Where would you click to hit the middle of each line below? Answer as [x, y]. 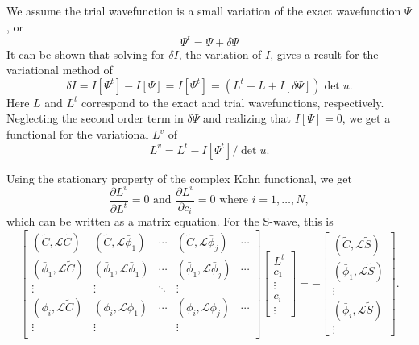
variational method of [60, 70]
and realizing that [247, 118]
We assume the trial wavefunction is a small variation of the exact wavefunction [204, 10]
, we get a [366, 118]
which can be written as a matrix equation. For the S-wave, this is [170, 221]
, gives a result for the [324, 54]
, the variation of [220, 54]
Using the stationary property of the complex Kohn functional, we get [179, 178]
